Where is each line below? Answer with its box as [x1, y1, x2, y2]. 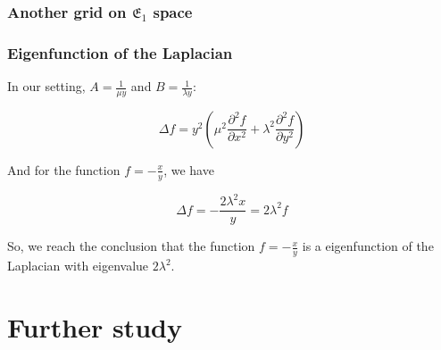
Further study [7, 308, 182, 345]
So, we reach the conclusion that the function [7, 237, 255, 255]
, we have [163, 160, 214, 179]
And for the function [7, 160, 121, 179]
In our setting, [7, 77, 86, 96]
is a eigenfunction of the [302, 237, 434, 255]
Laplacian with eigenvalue [7, 256, 149, 275]
